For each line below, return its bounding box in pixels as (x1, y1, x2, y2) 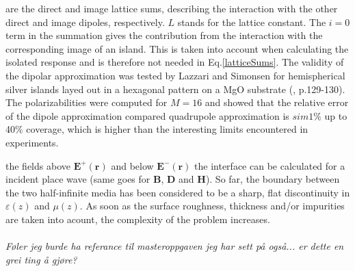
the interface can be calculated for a (194, 158, 345, 172)
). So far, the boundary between (205, 172, 340, 186)
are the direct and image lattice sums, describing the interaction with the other (5, 1, 338, 15)
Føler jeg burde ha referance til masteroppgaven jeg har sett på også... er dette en (5, 239, 344, 253)
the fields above (5, 158, 70, 172)
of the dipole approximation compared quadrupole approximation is (5, 108, 289, 122)
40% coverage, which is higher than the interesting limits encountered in (5, 122, 308, 136)
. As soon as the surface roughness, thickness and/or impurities (79, 198, 345, 213)
